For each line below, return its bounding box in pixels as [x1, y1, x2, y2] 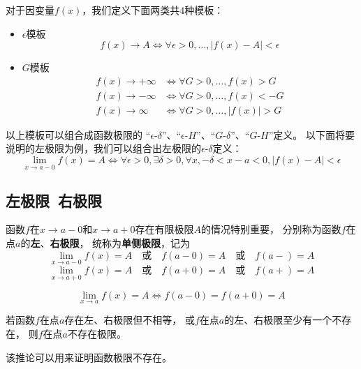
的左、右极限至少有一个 [224, 312, 332, 327]
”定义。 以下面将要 [268, 127, 355, 142]
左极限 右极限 [6, 189, 103, 211]
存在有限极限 [135, 222, 194, 236]
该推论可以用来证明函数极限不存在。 [6, 349, 172, 364]
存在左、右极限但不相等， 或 [64, 312, 195, 327]
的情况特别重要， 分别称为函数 [200, 222, 341, 236]
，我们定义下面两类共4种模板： [82, 3, 224, 17]
